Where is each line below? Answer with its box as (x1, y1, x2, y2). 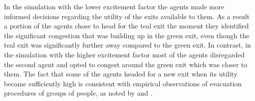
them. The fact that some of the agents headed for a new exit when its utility (4, 69, 238, 79)
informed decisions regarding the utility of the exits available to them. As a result (4, 11, 250, 21)
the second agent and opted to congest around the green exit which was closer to (4, 59, 248, 69)
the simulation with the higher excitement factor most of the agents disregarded (4, 49, 245, 59)
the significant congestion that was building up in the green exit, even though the (4, 30, 250, 40)
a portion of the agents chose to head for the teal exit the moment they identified (4, 21, 249, 31)
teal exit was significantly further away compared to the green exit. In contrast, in (4, 40, 251, 50)
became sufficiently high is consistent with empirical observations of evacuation (4, 78, 242, 88)
